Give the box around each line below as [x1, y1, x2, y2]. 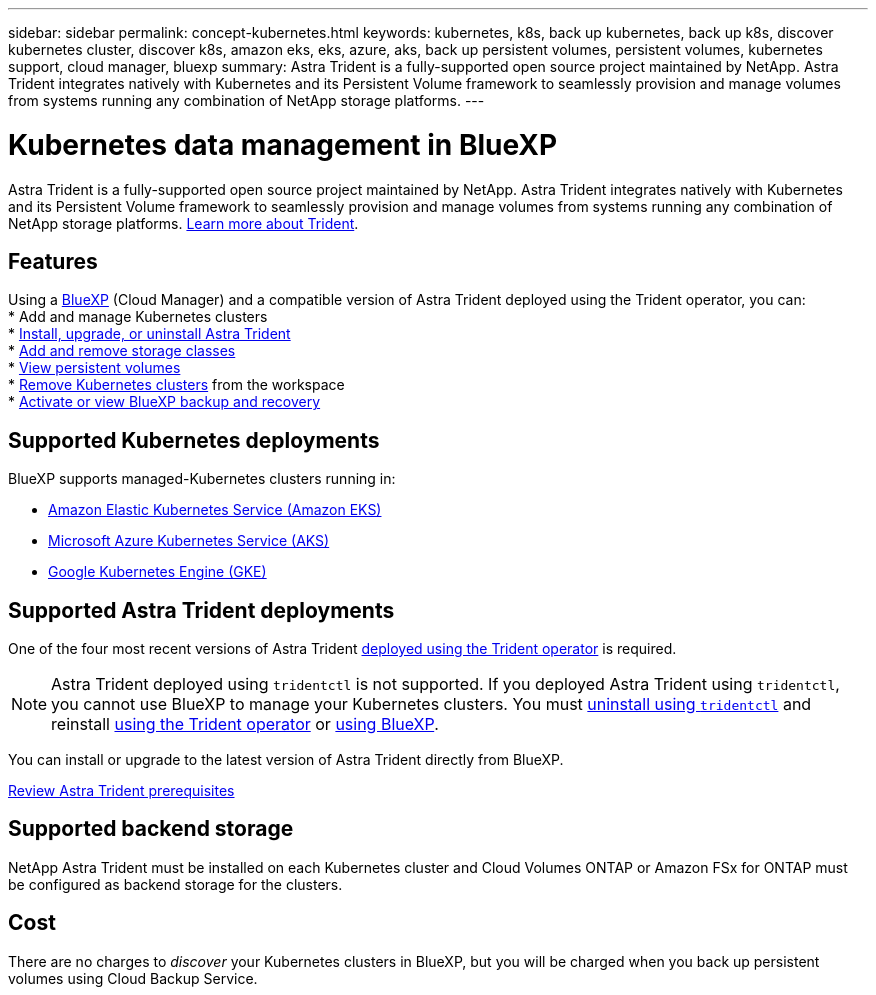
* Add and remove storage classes [8, 342, 236, 360]
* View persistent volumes [8, 359, 181, 377]
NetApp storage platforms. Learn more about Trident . [8, 214, 359, 232]
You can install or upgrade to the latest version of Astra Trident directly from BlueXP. [8, 751, 564, 769]
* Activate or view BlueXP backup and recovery [8, 393, 321, 411]
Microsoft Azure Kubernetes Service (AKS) [48, 532, 330, 550]
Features [8, 248, 98, 274]
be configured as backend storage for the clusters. [8, 875, 343, 893]
